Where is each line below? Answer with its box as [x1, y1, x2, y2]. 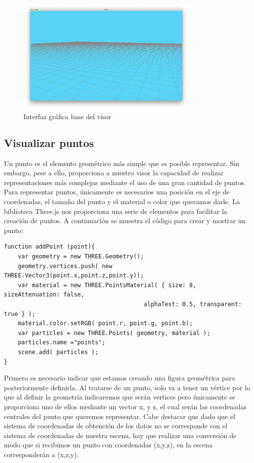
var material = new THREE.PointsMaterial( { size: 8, [18, 281, 196, 289]
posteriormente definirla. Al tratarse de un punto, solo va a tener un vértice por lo [4, 382, 250, 392]
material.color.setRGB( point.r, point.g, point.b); [18, 320, 193, 327]
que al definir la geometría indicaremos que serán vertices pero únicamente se [4, 392, 235, 402]
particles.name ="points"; [18, 339, 106, 346]
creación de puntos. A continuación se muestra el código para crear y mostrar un [4, 215, 246, 226]
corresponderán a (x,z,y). [4, 449, 79, 459]
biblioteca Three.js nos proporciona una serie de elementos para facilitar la [4, 206, 228, 216]
